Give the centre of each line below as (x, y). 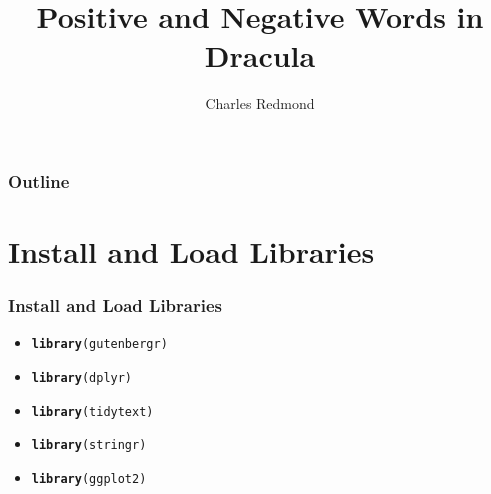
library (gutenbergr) (99, 344)
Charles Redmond (260, 103)
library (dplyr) (82, 378)
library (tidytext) (92, 411)
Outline (39, 180)
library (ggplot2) (89, 479)
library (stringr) (89, 445)
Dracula (260, 55)
